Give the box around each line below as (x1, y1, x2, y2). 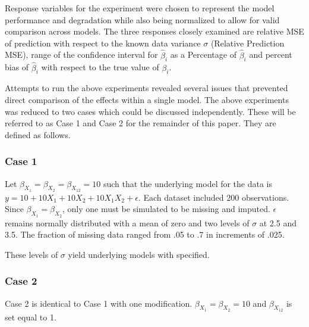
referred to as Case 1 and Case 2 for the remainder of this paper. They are (5, 117, 276, 129)
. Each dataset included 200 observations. (138, 191, 289, 203)
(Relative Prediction (210, 36, 285, 49)
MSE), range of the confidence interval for (5, 48, 158, 61)
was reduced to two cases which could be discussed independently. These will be (5, 105, 296, 117)
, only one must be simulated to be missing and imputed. (62, 203, 270, 215)
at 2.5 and (259, 216, 297, 229)
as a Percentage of (170, 48, 237, 61)
